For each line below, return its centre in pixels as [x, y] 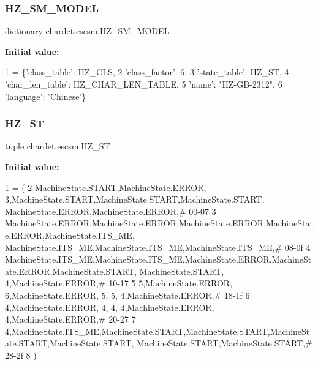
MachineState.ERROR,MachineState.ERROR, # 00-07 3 [111, 211]
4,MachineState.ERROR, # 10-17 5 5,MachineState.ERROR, [119, 283]
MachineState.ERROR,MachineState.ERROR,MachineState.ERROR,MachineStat [159, 223]
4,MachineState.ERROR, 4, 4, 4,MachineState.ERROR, [110, 307]
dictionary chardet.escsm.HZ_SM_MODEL [87, 31]
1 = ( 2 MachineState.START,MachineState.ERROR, [106, 187]
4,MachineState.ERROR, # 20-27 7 [70, 319]
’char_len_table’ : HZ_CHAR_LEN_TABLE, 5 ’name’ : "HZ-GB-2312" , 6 [144, 84]
